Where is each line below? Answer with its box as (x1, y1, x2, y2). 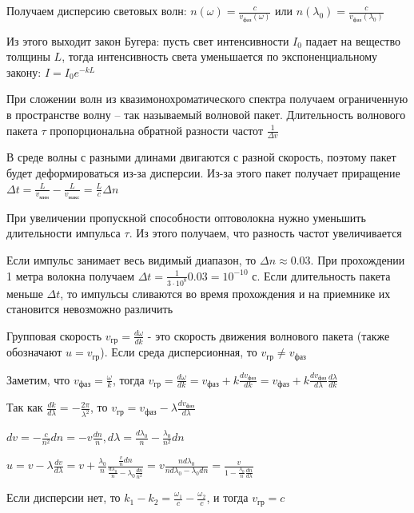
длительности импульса (6, 225, 121, 241)
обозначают (6, 344, 62, 360)
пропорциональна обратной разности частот (50, 121, 264, 138)
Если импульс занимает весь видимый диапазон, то (6, 252, 257, 268)
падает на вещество (305, 32, 400, 49)
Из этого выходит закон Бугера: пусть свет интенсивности (6, 32, 289, 49)
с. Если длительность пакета (252, 267, 391, 284)
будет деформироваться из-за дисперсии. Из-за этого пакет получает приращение (6, 165, 400, 181)
